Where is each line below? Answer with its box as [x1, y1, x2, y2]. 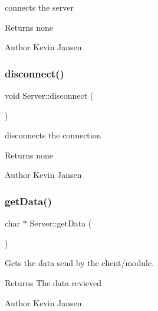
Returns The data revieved [5, 276, 102, 289]
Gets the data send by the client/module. [5, 257, 154, 269]
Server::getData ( [29, 217, 92, 229]
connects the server [5, 1, 74, 13]
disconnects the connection [5, 129, 101, 141]
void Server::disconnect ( [5, 89, 94, 101]
